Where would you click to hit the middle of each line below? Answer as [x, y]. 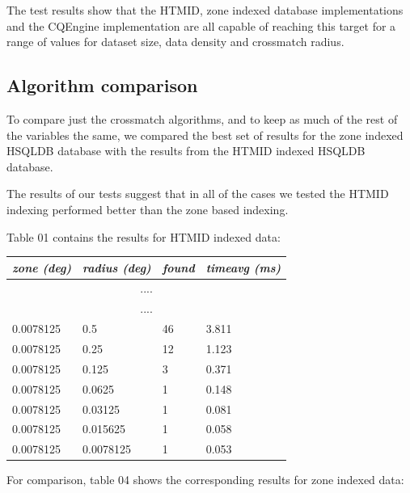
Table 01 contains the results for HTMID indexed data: [144, 236]
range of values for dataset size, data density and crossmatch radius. [175, 42]
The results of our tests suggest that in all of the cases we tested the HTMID [198, 194]
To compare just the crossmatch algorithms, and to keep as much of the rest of [202, 118]
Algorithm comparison [102, 85]
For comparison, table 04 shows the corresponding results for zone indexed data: [205, 480]
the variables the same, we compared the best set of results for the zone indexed [205, 135]
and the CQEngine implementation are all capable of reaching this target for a [201, 25]
